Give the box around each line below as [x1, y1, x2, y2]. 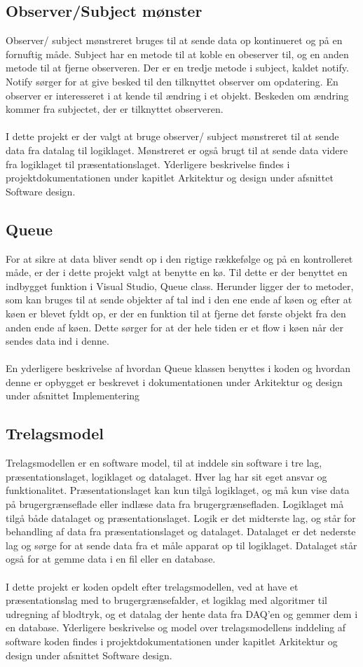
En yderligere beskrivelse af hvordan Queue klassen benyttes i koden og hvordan [6, 361, 350, 376]
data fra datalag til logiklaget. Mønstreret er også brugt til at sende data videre [6, 142, 348, 157]
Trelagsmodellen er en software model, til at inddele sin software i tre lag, [6, 455, 322, 470]
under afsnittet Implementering [6, 388, 140, 403]
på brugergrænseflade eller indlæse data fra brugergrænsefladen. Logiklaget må [6, 497, 344, 511]
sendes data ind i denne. [6, 333, 109, 348]
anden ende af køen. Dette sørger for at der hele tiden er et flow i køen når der [6, 319, 343, 334]
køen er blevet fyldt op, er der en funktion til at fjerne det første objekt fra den [6, 305, 346, 320]
